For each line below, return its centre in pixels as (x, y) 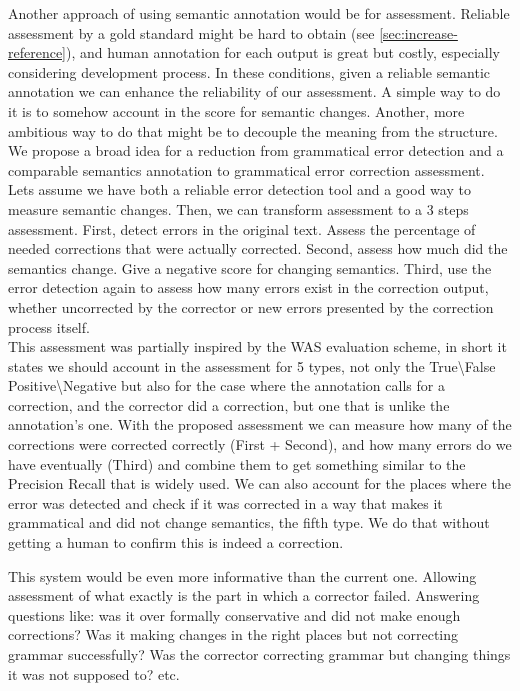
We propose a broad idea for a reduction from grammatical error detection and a (256, 150)
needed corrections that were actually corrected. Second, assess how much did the (258, 248)
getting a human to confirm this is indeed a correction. (176, 542)
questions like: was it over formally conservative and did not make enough (234, 614)
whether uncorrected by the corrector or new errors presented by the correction (251, 306)
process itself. (49, 326)
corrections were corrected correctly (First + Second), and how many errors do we (260, 444)
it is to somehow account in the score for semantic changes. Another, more (236, 110)
